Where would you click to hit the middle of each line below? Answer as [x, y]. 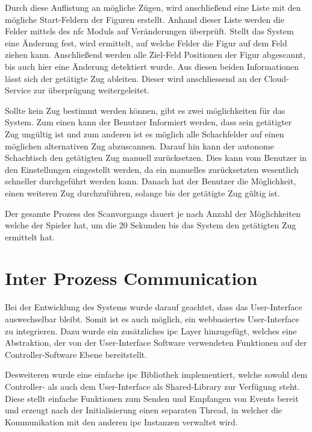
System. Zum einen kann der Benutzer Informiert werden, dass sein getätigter [148, 122]
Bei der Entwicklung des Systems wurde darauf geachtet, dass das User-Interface [154, 307]
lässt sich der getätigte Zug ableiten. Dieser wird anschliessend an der [133, 78]
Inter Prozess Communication [131, 278]
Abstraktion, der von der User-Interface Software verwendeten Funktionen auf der [156, 343]
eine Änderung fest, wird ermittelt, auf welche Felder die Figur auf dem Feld [146, 42]
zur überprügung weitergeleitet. [92, 90]
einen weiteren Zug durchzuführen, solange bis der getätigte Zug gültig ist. [142, 193]
